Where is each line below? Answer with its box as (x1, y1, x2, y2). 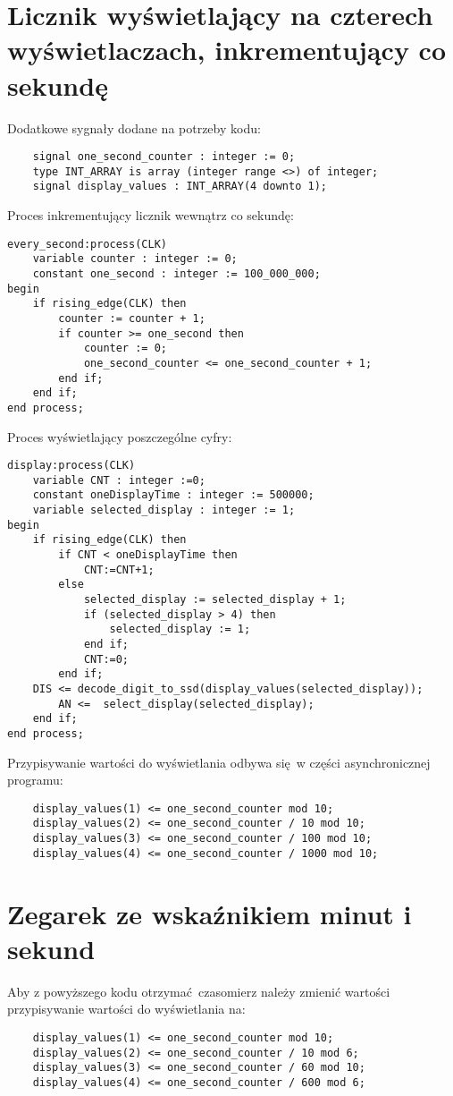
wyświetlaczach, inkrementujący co (7, 31, 447, 68)
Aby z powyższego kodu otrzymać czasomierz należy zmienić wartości (7, 981, 390, 1000)
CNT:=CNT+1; (83, 563, 155, 576)
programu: (7, 770, 63, 789)
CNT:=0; (83, 652, 130, 666)
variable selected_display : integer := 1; (32, 504, 296, 517)
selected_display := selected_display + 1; (83, 593, 347, 607)
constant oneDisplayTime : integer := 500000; (32, 489, 315, 502)
